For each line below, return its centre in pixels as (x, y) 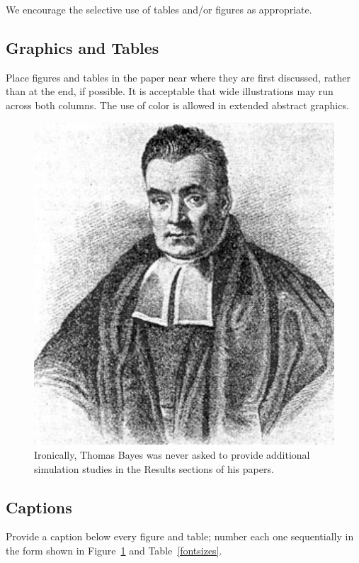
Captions (39, 507)
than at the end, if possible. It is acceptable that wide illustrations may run (170, 91)
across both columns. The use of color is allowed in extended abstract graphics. (177, 105)
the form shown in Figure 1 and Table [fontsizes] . (114, 550)
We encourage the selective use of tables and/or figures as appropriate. (159, 9)
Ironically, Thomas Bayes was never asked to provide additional (172, 454)
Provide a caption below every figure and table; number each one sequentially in (180, 536)
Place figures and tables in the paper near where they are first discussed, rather (178, 77)
